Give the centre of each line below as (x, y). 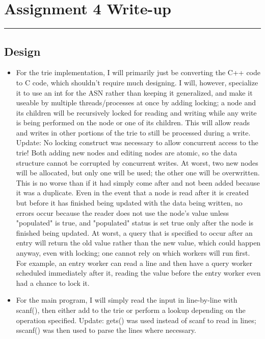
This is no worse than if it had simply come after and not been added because (138, 182)
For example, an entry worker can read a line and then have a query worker (134, 263)
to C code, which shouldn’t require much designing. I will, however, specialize (137, 82)
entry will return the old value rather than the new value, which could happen (138, 243)
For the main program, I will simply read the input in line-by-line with (127, 300)
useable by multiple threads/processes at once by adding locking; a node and (136, 103)
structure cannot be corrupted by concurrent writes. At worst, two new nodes (137, 162)
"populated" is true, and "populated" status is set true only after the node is (135, 223)
